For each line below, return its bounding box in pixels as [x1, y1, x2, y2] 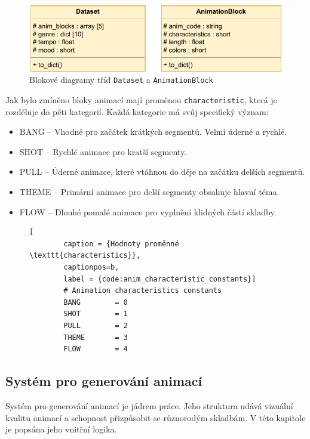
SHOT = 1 [63, 310, 128, 319]
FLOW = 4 [63, 345, 128, 354]
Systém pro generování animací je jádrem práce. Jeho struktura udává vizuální [5, 399, 293, 412]
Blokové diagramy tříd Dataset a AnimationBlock [29, 73, 213, 86]
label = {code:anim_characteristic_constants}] [63, 274, 256, 283]
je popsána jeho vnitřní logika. [5, 423, 117, 435]
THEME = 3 [63, 333, 128, 342]
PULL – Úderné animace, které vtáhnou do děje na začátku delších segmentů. [19, 165, 305, 178]
